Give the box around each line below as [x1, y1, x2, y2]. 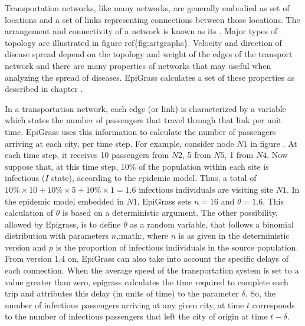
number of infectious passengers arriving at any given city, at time [5, 298, 244, 311]
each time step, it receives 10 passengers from [5, 149, 169, 161]
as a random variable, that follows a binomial [130, 218, 294, 230]
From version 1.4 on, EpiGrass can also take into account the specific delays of [5, 252, 288, 265]
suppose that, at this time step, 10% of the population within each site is [5, 160, 269, 172]
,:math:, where [116, 229, 169, 242]
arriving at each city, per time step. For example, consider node [5, 137, 234, 149]
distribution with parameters [5, 229, 109, 242]
